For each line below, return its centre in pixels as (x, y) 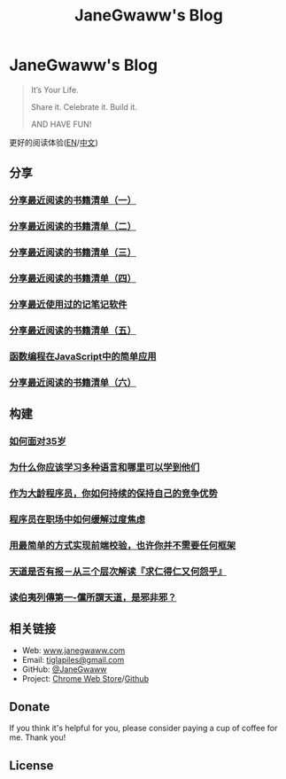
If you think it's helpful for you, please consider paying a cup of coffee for (143, 728)
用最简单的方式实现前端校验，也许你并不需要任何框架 (123, 545)
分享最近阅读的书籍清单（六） (73, 382)
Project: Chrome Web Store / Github (85, 679)
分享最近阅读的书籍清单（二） (73, 227)
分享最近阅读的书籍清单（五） (73, 331)
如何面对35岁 (38, 441)
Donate (30, 707)
